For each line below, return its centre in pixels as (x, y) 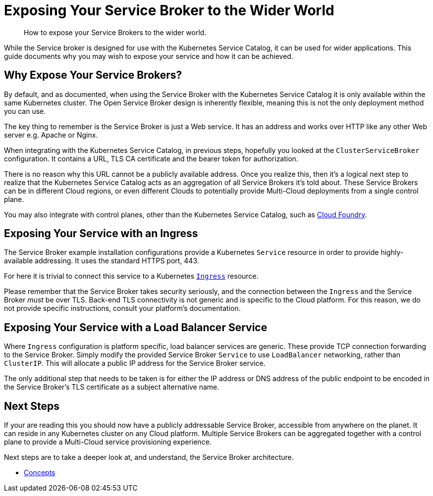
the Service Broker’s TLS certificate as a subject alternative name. (112, 387)
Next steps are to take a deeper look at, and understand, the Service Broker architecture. (149, 457)
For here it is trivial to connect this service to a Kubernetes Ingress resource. (131, 276)
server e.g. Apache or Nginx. (51, 135)
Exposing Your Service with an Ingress (101, 234)
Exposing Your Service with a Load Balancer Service (136, 327)
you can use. (25, 111)
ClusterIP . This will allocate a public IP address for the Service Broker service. (135, 363)
